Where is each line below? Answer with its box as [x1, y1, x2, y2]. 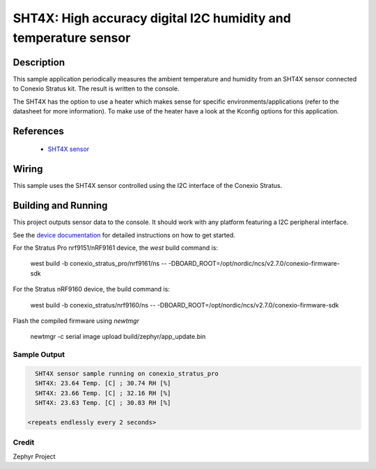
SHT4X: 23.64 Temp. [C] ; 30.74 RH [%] [35, 379, 171, 388]
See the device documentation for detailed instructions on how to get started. [13, 230, 236, 239]
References [13, 125, 64, 137]
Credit [13, 438, 35, 447]
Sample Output [13, 350, 65, 360]
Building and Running [13, 200, 108, 212]
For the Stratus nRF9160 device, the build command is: [13, 285, 170, 294]
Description [13, 56, 65, 68]
